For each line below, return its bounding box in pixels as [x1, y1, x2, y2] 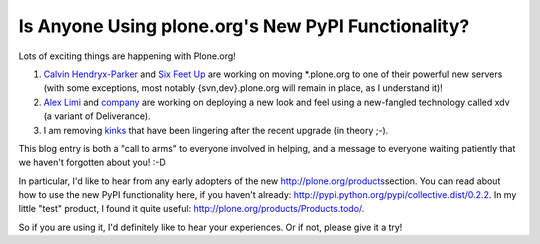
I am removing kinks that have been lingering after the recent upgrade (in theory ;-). [43, 124, 389, 136]
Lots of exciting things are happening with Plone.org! [18, 50, 237, 62]
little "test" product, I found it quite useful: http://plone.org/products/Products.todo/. [18, 203, 365, 215]
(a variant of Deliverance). [43, 110, 151, 122]
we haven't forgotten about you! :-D [18, 156, 166, 169]
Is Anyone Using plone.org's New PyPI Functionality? [18, 15, 470, 37]
